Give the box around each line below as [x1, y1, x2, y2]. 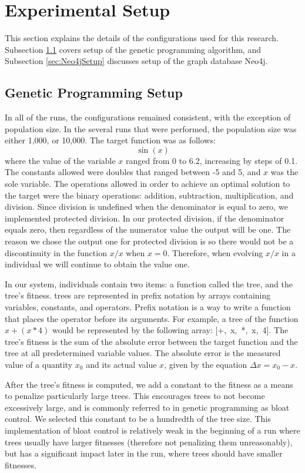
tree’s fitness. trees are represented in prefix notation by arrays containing [5, 289, 271, 301]
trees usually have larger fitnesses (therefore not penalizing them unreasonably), [5, 435, 293, 448]
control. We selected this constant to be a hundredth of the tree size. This [5, 412, 271, 425]
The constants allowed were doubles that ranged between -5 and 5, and [5, 166, 261, 178]
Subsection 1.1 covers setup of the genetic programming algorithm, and [5, 43, 261, 55]
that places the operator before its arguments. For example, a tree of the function [5, 312, 299, 324]
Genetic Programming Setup [5, 83, 183, 102]
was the [270, 166, 299, 178]
